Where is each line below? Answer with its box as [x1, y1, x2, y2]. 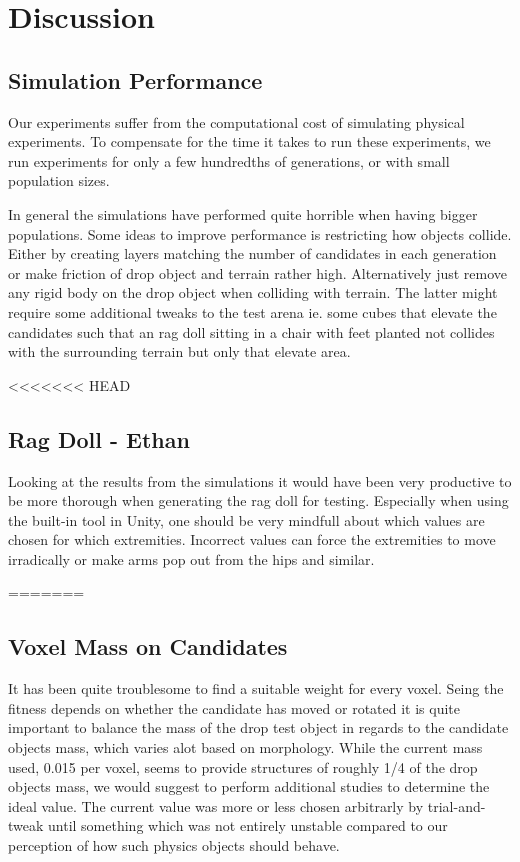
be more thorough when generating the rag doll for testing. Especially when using [8, 490, 509, 511]
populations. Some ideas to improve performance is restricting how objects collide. [8, 223, 512, 244]
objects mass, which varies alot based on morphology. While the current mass [8, 737, 483, 758]
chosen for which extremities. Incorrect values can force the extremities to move [8, 529, 496, 550]
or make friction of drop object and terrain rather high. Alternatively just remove [8, 262, 508, 283]
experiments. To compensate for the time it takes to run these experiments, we [8, 131, 491, 152]
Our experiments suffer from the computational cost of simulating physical [8, 111, 465, 132]
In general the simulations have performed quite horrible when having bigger [8, 203, 478, 224]
